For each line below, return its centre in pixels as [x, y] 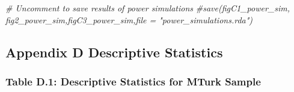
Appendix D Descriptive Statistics [114, 52]
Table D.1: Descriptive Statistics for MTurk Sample [133, 81]
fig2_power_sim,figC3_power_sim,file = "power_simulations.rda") [129, 19]
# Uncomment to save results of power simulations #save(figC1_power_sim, [148, 8]
